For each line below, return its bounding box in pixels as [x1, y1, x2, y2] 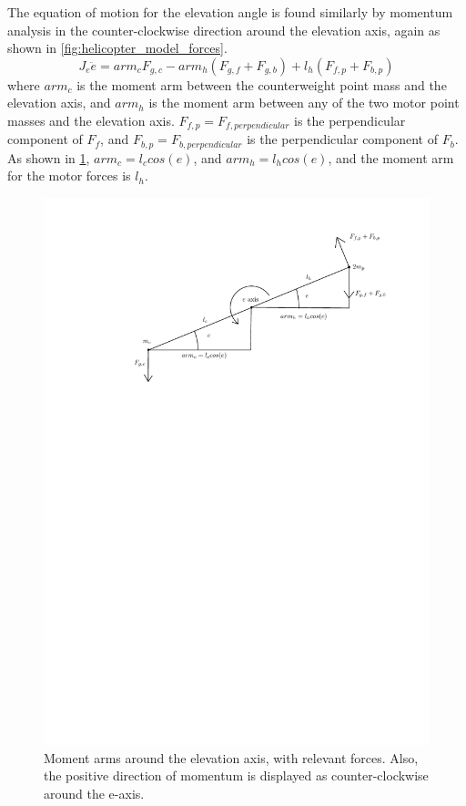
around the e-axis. [44, 783, 145, 802]
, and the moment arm [328, 148, 454, 167]
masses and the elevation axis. [7, 110, 175, 129]
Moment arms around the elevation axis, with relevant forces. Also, [44, 748, 419, 767]
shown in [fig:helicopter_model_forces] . [7, 38, 228, 57]
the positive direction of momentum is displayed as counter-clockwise [44, 766, 429, 785]
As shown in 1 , [7, 148, 90, 167]
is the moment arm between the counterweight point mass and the [76, 75, 447, 94]
